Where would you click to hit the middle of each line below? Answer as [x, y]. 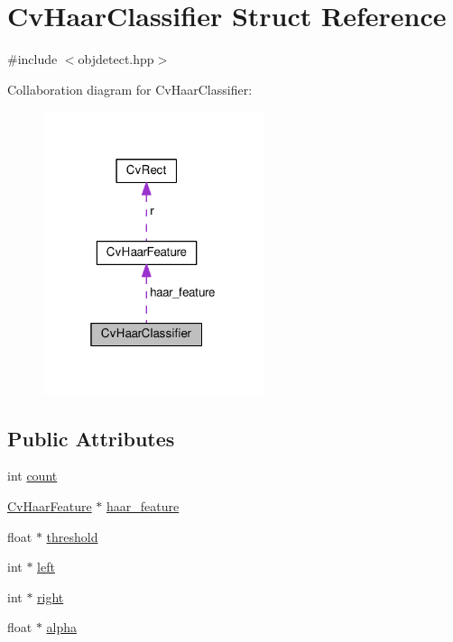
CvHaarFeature [50, 506]
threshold [72, 536]
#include [32, 59]
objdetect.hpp [116, 59]
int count [32, 476]
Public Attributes [91, 438]
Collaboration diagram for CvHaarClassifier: [130, 89]
